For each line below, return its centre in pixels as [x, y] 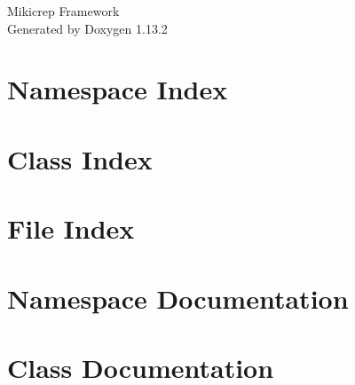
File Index [71, 228]
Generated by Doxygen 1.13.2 [87, 28]
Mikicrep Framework [63, 11]
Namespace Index [118, 89]
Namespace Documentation [178, 298]
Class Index [80, 158]
